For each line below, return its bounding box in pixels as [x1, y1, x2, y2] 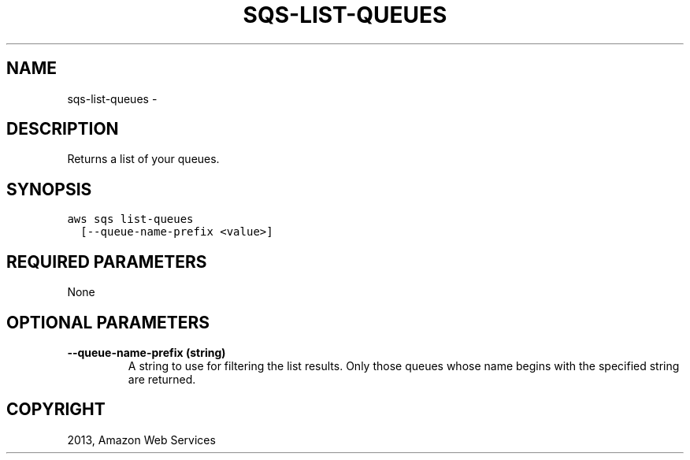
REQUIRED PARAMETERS [6, 251, 207, 272]
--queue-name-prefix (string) [67, 345, 226, 359]
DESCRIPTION [6, 119, 119, 139]
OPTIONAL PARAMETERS [6, 312, 210, 332]
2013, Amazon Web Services [67, 432, 216, 447]
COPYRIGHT [6, 399, 106, 420]
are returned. [128, 372, 196, 386]
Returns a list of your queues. [67, 152, 220, 166]
